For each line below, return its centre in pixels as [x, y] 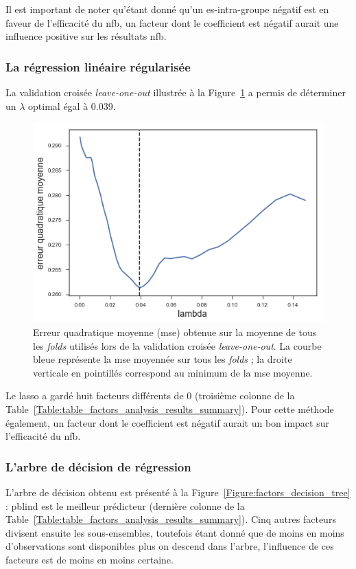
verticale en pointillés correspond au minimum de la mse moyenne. [173, 372]
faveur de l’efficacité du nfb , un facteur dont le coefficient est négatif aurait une [172, 22]
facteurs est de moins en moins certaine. [90, 560]
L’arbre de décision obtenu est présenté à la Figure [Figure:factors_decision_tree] [178, 492]
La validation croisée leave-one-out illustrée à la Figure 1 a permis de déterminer [176, 92]
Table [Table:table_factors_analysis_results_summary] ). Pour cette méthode [170, 409]
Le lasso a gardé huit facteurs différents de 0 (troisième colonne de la [150, 395]
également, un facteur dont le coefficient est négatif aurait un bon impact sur [167, 422]
